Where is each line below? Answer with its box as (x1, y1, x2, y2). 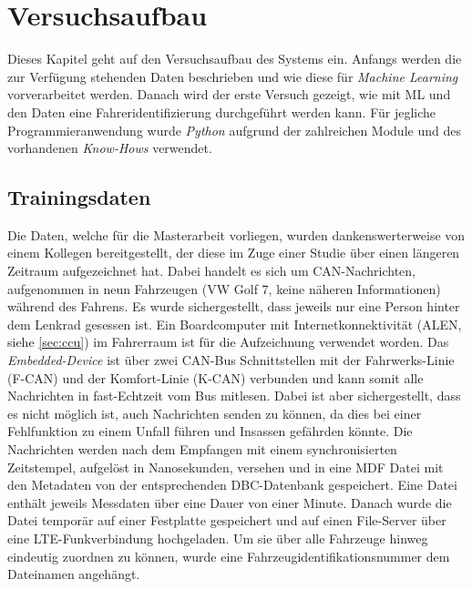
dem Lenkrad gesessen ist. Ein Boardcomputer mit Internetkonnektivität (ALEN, (7, 314, 462, 333)
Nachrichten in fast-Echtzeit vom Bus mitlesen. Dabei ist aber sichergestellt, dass (7, 386, 461, 405)
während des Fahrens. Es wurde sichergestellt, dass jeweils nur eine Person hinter (7, 297, 460, 316)
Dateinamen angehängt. (7, 564, 140, 584)
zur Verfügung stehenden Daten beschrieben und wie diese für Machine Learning (7, 66, 458, 86)
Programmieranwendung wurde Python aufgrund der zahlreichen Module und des (7, 120, 461, 139)
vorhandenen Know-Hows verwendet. (7, 138, 212, 157)
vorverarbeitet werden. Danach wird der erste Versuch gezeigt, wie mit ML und (7, 85, 451, 104)
